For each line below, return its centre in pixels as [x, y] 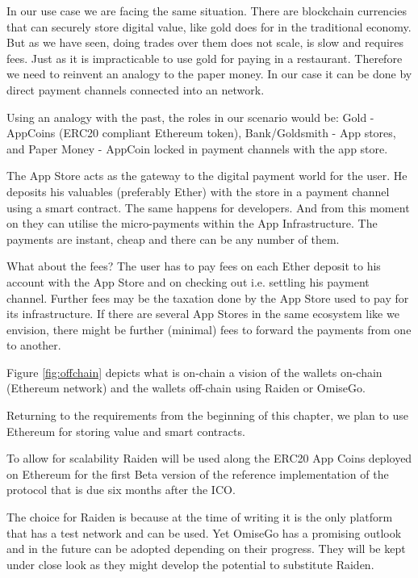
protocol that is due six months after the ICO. [121, 490]
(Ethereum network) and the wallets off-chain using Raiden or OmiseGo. [186, 388]
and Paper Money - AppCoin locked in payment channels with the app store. [197, 148]
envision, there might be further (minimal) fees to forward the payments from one [209, 329]
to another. [34, 345]
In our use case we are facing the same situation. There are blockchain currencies [207, 10]
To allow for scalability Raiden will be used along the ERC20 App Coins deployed [209, 458]
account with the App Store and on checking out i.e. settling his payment [188, 281]
